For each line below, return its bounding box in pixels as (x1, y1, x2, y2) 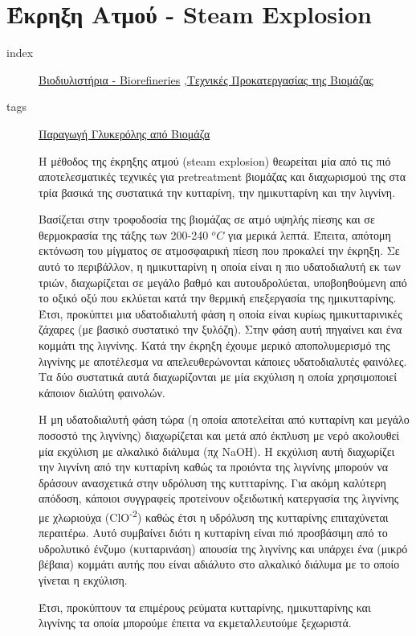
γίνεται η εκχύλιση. (39, 572, 128, 588)
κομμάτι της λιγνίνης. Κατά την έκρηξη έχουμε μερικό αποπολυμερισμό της (39, 337, 390, 354)
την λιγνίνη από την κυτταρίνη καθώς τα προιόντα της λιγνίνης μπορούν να (39, 458, 389, 475)
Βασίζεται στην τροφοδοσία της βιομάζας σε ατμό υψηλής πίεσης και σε (39, 211, 375, 228)
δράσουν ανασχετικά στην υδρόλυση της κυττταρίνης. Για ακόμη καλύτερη (39, 474, 386, 490)
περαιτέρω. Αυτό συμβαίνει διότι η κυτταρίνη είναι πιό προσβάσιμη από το (39, 524, 388, 541)
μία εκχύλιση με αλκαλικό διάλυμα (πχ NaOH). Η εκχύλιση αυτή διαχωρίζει (39, 442, 395, 459)
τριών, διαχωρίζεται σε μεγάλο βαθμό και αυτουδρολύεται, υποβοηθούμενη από (39, 273, 407, 290)
